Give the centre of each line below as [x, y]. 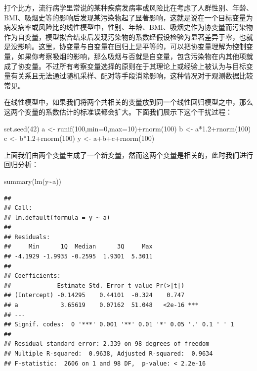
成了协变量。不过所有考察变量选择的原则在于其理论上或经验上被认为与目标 [125, 66]
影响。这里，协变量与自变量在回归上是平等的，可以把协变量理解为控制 [132, 46]
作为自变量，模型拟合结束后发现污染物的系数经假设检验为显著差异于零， [122, 36]
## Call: [18, 208]
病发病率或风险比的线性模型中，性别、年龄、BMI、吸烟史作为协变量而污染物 [128, 27]
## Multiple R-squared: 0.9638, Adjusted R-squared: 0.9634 [108, 354]
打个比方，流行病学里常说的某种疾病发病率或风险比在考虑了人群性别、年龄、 [128, 7]
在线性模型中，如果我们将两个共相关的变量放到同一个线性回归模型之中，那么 [128, 102]
